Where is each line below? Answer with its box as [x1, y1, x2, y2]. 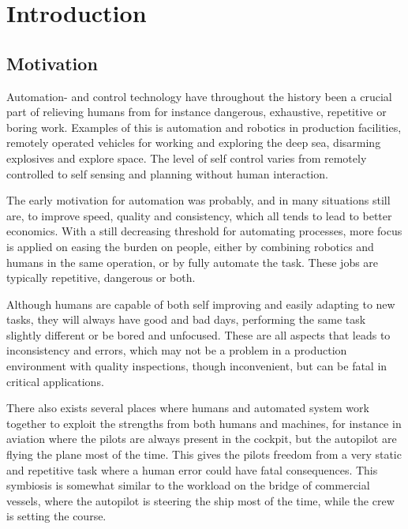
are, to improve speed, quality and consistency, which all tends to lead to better [6, 207, 392, 223]
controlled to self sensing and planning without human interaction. [6, 165, 328, 182]
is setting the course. [6, 508, 107, 524]
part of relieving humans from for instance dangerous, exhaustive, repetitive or [6, 103, 387, 120]
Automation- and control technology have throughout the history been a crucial [6, 88, 392, 104]
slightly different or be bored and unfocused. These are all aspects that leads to [6, 326, 391, 343]
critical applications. [6, 373, 104, 389]
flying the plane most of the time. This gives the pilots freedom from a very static [6, 446, 402, 463]
